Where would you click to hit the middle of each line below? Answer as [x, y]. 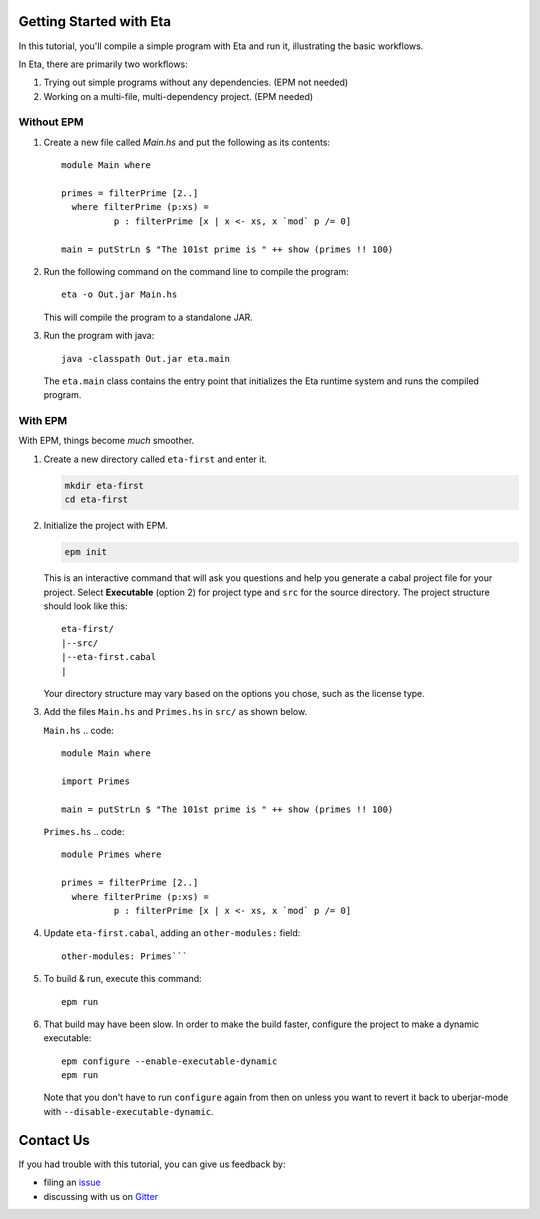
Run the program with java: [99, 336]
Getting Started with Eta [95, 21]
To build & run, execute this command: [122, 979]
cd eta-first [96, 499]
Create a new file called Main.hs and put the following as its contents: [186, 142]
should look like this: [85, 606]
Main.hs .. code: [79, 730]
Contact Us [54, 1140]
